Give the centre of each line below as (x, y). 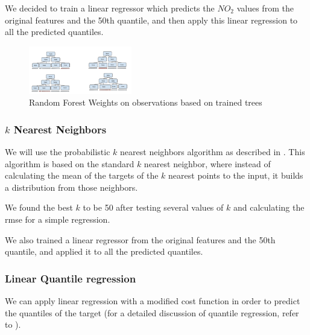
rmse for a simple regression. (58, 219)
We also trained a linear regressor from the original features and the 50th (140, 239)
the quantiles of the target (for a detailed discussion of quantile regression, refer (152, 312)
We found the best (39, 207)
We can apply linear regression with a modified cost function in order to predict (153, 301)
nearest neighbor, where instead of (207, 163)
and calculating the (269, 207)
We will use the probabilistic (58, 152)
